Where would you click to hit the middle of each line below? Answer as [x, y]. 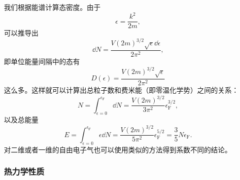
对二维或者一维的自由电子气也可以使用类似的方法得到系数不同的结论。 [118, 149]
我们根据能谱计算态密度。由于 [52, 7]
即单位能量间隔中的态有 [42, 61]
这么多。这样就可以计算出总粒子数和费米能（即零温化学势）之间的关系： [121, 90]
